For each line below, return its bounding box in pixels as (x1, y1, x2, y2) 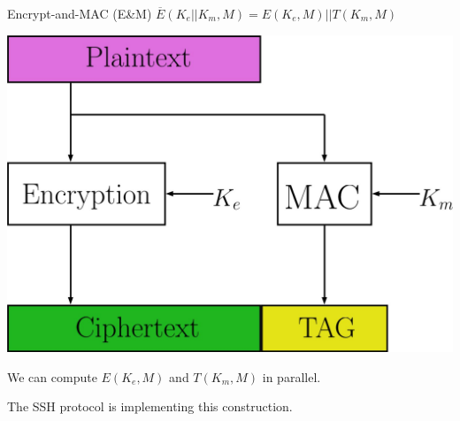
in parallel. (262, 367, 321, 386)
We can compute (7, 367, 97, 386)
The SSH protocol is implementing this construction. (7, 397, 293, 416)
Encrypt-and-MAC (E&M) (7, 4, 152, 22)
